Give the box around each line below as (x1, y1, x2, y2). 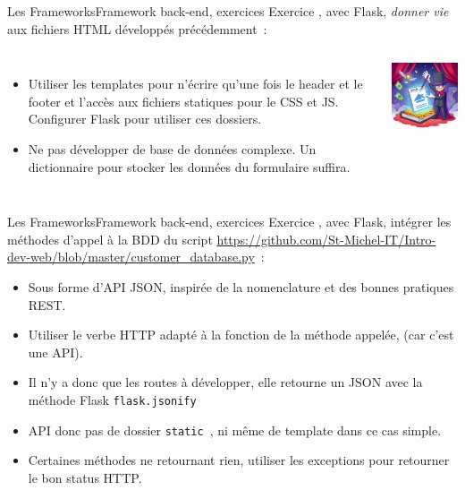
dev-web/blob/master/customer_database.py (7, 247, 255, 266)
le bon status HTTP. (28, 468, 142, 486)
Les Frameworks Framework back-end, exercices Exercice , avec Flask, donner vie (7, 2, 449, 20)
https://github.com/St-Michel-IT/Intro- (216, 229, 436, 248)
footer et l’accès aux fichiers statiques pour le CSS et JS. (28, 91, 339, 110)
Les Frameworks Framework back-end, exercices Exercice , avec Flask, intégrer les (7, 212, 452, 231)
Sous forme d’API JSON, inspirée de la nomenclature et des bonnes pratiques (28, 277, 454, 296)
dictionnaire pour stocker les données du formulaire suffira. (28, 157, 351, 176)
